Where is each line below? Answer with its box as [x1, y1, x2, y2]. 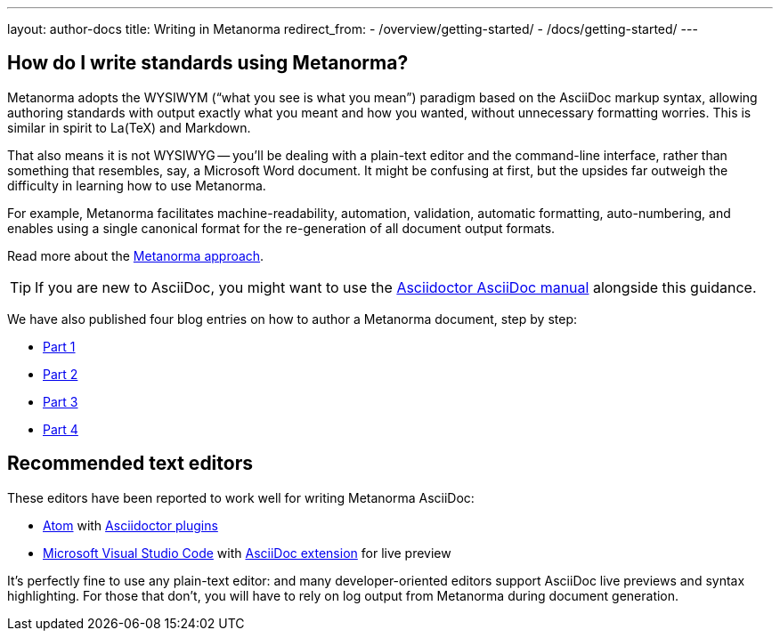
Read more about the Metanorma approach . [7, 247, 264, 263]
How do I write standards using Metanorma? [7, 52, 409, 75]
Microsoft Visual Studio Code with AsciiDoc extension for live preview [43, 545, 451, 561]
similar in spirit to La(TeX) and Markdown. [7, 119, 251, 135]
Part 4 [43, 421, 78, 437]
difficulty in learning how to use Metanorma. [7, 177, 266, 193]
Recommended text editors [7, 452, 253, 475]
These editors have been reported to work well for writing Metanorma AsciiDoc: [7, 489, 475, 505]
